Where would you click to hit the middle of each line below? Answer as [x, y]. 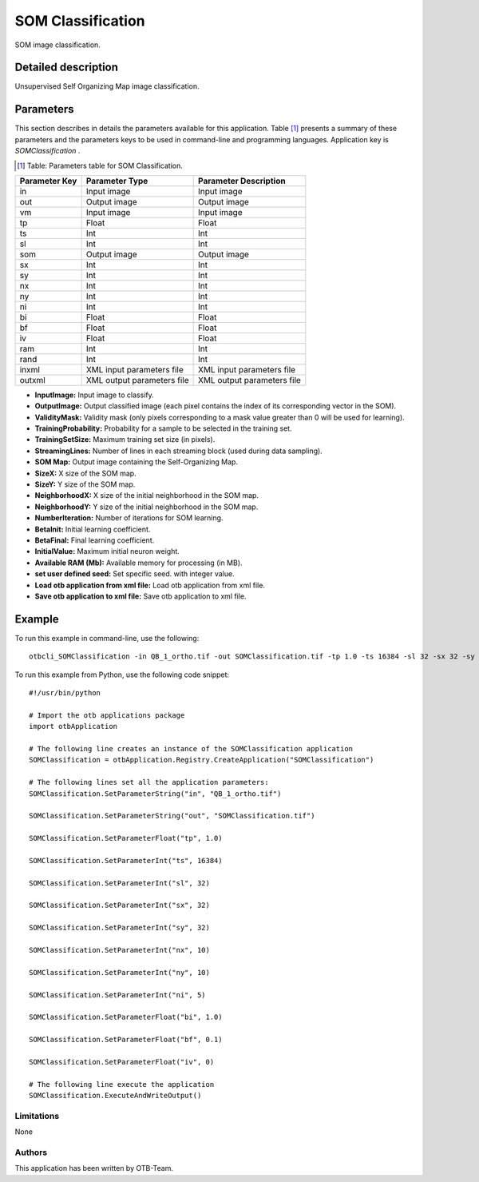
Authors [31, 1152]
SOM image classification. [58, 45]
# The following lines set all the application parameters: [149, 782]
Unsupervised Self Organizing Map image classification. [107, 86]
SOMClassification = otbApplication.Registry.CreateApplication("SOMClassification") [202, 760]
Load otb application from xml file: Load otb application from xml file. [150, 585]
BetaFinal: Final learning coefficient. [95, 540]
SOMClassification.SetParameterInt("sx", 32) [120, 905]
